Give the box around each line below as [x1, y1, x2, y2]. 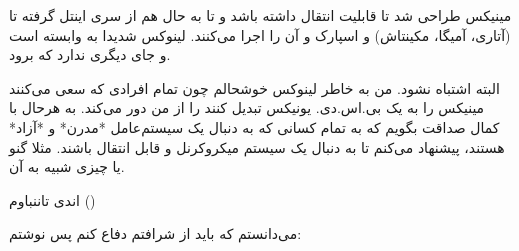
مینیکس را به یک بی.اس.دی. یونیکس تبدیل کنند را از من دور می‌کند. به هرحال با [9, 97, 485, 118]
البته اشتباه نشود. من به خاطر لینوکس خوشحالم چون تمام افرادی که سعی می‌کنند [9, 77, 500, 98]
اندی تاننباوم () [9, 189, 96, 210]
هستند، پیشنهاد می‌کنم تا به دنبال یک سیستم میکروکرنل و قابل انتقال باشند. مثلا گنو [9, 136, 505, 157]
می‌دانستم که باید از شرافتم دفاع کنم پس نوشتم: [9, 223, 302, 244]
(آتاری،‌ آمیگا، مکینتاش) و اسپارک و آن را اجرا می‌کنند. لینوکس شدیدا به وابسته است [9, 24, 511, 45]
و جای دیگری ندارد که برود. [9, 44, 171, 65]
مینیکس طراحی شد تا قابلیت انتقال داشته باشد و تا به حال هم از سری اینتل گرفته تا [9, 5, 512, 25]
